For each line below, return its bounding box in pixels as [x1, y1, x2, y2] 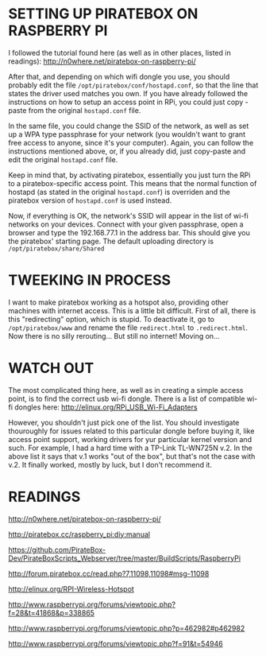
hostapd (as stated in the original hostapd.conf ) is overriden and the [8, 187, 230, 196]
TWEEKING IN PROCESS [8, 271, 172, 289]
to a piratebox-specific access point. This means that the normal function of [8, 178, 257, 188]
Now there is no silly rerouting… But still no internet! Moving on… [8, 331, 220, 340]
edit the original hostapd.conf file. [8, 154, 118, 164]
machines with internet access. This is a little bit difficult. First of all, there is [8, 305, 256, 315]
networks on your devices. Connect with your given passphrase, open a [8, 219, 244, 229]
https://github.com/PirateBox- [8, 545, 106, 554]
